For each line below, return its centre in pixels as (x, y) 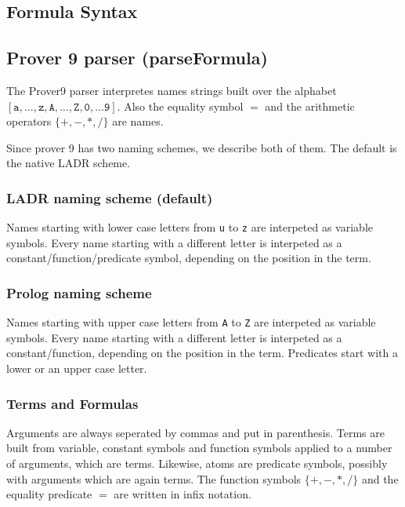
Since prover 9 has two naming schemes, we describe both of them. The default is (202, 147)
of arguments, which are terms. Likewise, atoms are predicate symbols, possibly (197, 463)
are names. (138, 121)
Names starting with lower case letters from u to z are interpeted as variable (190, 227)
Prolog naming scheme (79, 292)
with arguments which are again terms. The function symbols (154, 478)
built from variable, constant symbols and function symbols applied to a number (199, 448)
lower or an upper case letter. (77, 368)
